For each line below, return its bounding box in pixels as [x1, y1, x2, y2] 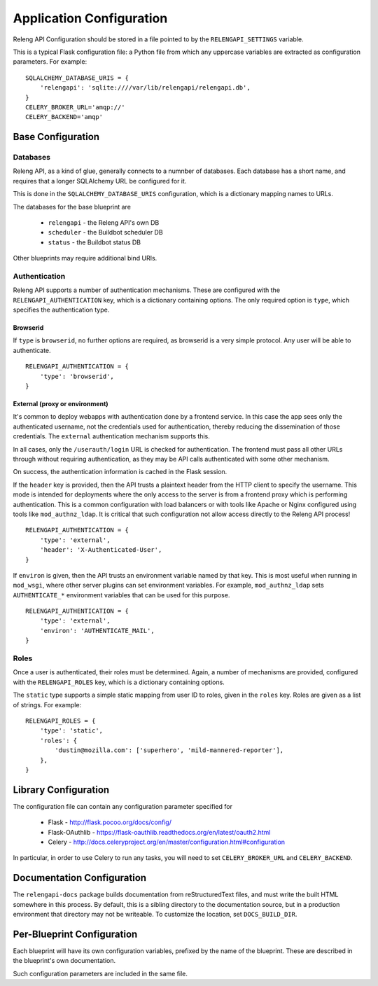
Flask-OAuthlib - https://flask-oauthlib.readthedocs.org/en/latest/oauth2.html [48, 828, 271, 836]
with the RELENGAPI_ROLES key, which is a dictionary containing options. [13, 678, 225, 686]
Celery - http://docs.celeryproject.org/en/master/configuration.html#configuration [48, 838, 286, 846]
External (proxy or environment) [13, 400, 108, 408]
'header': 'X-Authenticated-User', [39, 546, 162, 554]
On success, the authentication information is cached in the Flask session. [13, 468, 227, 476]
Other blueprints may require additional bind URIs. [13, 254, 157, 263]
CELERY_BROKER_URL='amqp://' [25, 103, 125, 111]
